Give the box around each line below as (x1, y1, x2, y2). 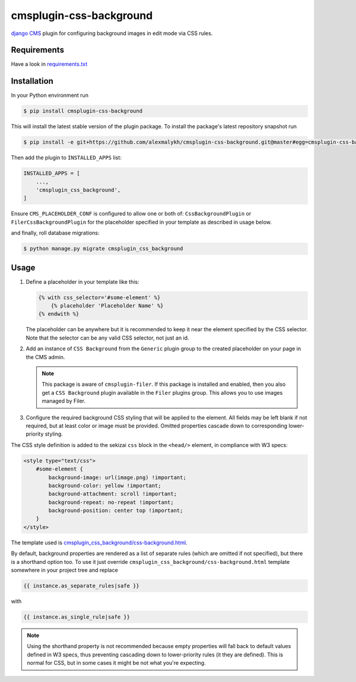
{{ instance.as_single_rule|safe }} (23, 613, 131, 620)
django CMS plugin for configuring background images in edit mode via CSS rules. (11, 30, 213, 37)
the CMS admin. (26, 353, 65, 360)
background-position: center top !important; (48, 507, 183, 514)
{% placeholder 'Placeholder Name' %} (50, 303, 164, 309)
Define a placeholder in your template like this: (26, 278, 139, 285)
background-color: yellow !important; (48, 482, 161, 489)
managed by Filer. (42, 398, 86, 405)
